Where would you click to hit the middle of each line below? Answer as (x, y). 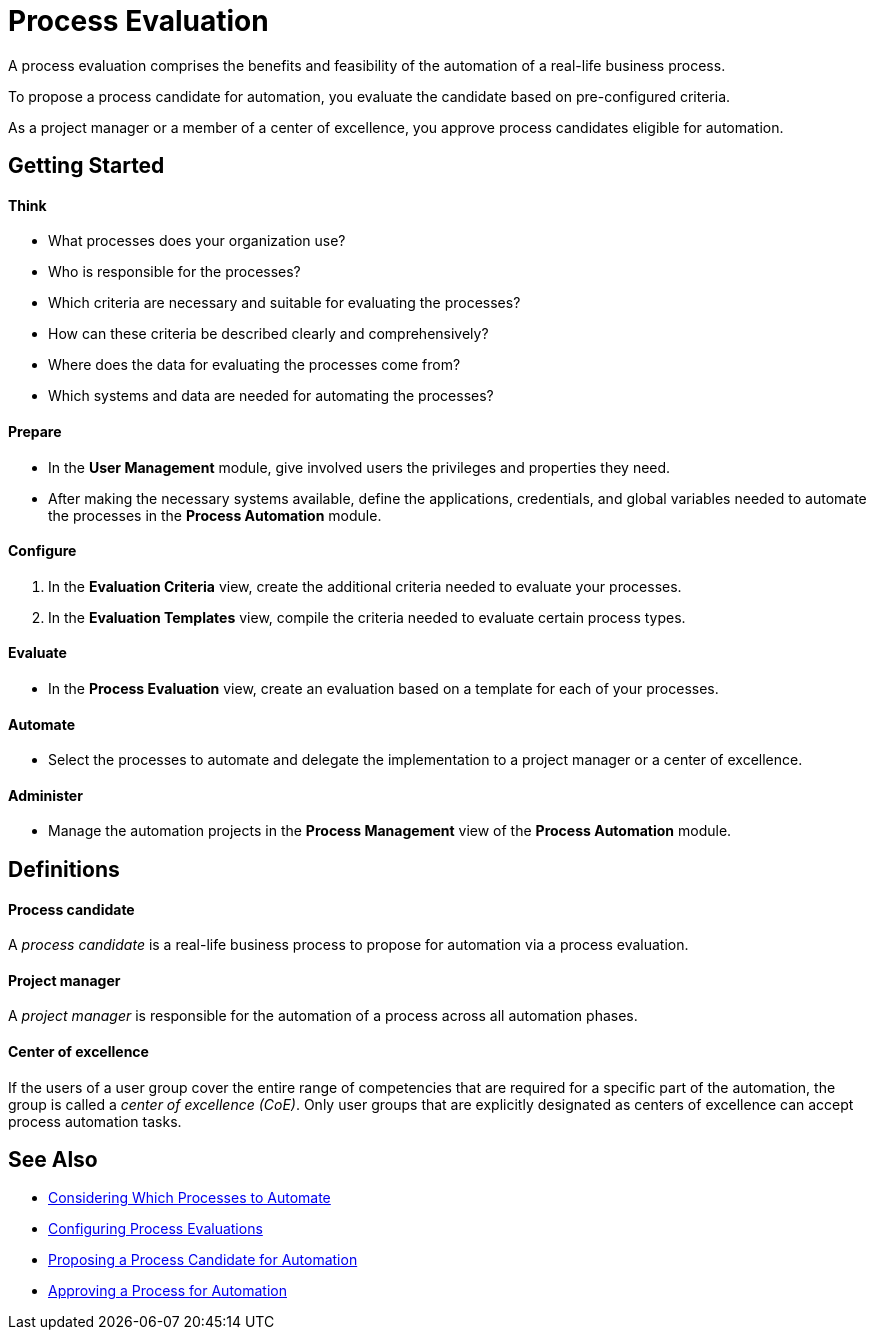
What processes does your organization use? (197, 241)
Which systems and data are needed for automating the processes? (271, 396)
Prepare (35, 431)
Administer (45, 795)
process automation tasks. (95, 1121)
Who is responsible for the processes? (174, 272)
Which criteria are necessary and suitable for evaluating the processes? (284, 303)
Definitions (64, 869)
